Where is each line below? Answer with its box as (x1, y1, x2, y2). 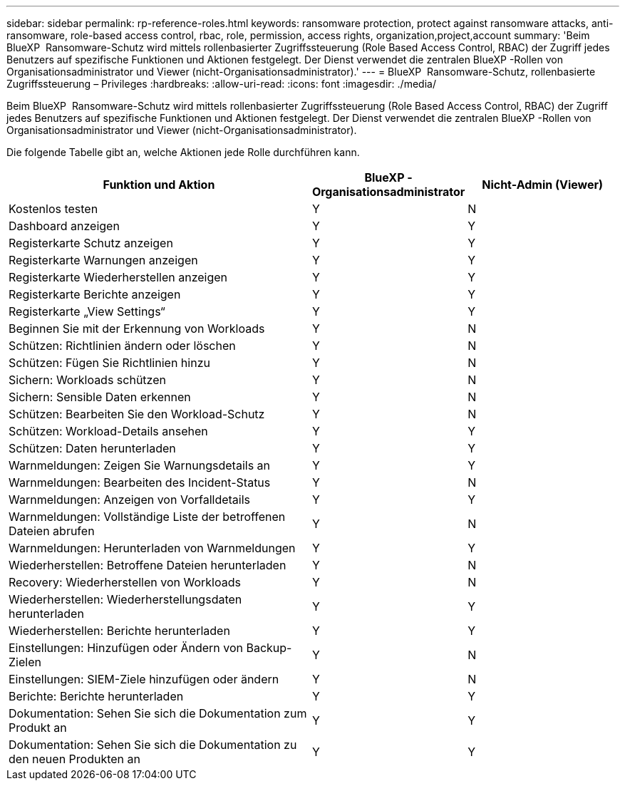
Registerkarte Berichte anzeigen (9, 287, 181, 301)
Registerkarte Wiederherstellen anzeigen (9, 270, 228, 284)
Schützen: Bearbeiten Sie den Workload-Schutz (9, 407, 265, 421)
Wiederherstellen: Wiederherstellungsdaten (9, 592, 242, 606)
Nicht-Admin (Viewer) (482, 177, 604, 192)
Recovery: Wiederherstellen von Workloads (9, 575, 241, 589)
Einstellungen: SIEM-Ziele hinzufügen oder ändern (9, 672, 279, 686)
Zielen (9, 655, 41, 669)
